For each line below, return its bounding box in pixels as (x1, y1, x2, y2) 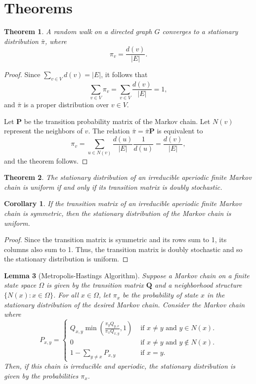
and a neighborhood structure (154, 280, 242, 290)
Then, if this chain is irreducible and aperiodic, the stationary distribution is (4, 361, 235, 371)
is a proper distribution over (23, 99, 109, 109)
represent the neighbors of (4, 126, 83, 136)
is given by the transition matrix (46, 280, 144, 290)
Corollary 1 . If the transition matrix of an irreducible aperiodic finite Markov (4, 198, 242, 209)
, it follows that (101, 69, 148, 80)
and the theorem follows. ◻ (4, 155, 88, 166)
